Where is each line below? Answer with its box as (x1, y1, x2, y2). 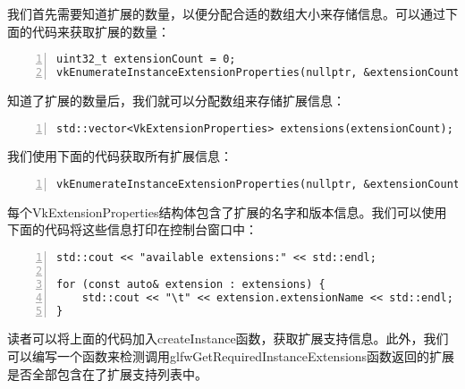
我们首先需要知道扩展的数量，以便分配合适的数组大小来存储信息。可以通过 (7, 4, 445, 22)
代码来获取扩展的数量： (31, 21, 170, 40)
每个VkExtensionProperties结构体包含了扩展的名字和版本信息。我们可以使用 (7, 202, 447, 221)
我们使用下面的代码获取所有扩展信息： (7, 147, 232, 165)
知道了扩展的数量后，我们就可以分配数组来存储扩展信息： (7, 90, 345, 109)
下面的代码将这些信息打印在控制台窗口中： (7, 220, 258, 239)
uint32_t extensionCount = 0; (56, 53, 236, 66)
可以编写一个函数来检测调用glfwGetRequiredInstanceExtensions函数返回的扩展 (7, 347, 455, 366)
